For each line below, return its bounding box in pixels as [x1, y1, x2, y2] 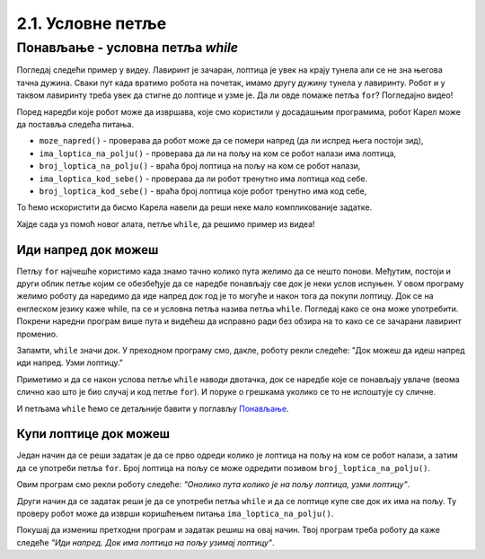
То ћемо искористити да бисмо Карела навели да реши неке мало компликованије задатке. [16, 202, 373, 213]
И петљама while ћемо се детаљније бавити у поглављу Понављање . [16, 403, 289, 414]
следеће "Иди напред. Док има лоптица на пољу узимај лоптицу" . [16, 537, 275, 547]
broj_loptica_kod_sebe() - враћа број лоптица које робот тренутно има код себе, [39, 185, 367, 197]
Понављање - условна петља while [16, 39, 239, 56]
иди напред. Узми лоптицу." [16, 357, 123, 368]
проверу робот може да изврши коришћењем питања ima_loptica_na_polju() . [16, 508, 334, 519]
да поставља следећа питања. [16, 118, 135, 129]
